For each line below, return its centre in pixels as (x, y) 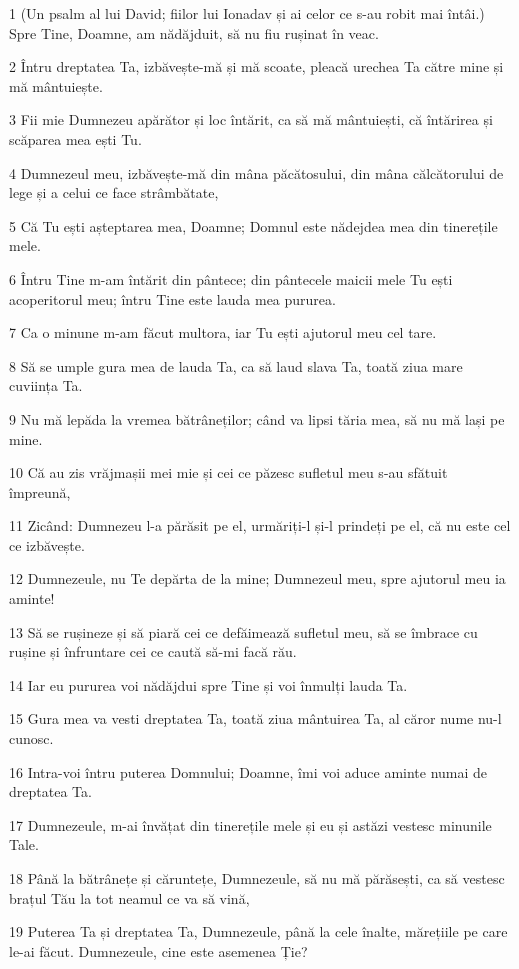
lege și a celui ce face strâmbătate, (114, 192)
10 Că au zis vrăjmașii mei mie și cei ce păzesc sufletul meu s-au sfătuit (228, 472)
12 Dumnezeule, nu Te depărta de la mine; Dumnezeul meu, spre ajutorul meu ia (257, 578)
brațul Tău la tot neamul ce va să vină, (129, 897)
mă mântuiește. (56, 85)
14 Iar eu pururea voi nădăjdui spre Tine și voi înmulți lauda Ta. (208, 684)
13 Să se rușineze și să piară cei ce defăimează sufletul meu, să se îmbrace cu (243, 631)
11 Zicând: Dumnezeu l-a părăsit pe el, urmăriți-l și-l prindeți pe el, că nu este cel (260, 525)
